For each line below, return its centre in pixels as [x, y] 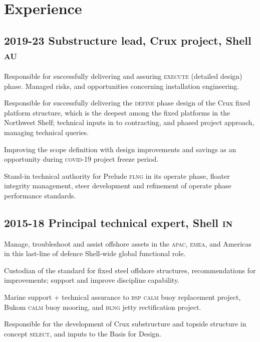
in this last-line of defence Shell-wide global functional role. [95, 253]
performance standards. [40, 195]
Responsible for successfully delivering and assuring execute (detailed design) [123, 76]
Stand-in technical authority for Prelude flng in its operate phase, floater [117, 176]
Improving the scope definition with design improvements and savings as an [120, 149]
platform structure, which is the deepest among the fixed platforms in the [117, 112]
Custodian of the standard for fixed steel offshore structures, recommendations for [130, 270]
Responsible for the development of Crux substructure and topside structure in [125, 324]
